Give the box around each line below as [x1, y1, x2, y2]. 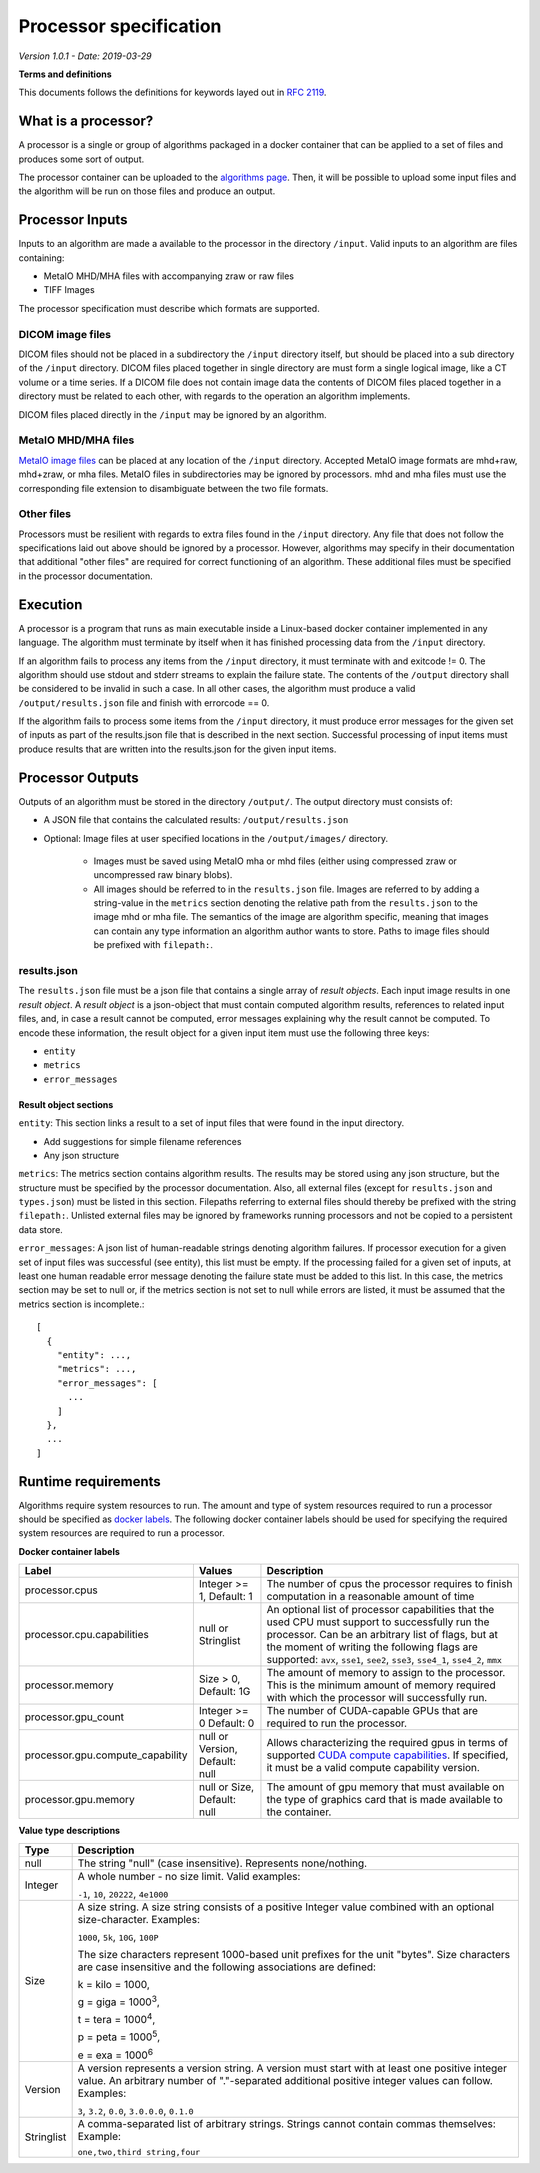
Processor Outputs [18, 769, 139, 786]
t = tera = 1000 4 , [77, 2010, 156, 2027]
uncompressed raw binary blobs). [93, 869, 233, 881]
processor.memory [24, 1678, 114, 1692]
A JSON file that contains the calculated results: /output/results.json [43, 814, 349, 826]
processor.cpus [24, 1583, 99, 1597]
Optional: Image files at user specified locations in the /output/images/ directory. [43, 832, 389, 844]
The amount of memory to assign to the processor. [266, 1666, 506, 1680]
